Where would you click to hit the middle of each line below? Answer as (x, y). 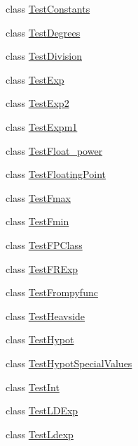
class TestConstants (48, 8)
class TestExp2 (37, 103)
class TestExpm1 (42, 126)
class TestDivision (44, 56)
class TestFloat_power (54, 150)
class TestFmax (38, 197)
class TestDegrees (43, 32)
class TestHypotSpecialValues (69, 363)
